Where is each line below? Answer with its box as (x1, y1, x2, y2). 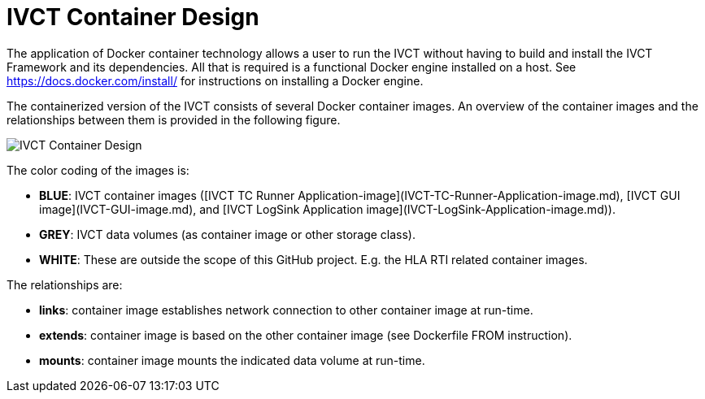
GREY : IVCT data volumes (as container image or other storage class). (39, 227, 416, 241)
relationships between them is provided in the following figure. (7, 112, 341, 127)
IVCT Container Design (7, 3, 259, 31)
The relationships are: (7, 277, 123, 292)
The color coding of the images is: (7, 163, 189, 177)
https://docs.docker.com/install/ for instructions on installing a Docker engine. (7, 73, 424, 88)
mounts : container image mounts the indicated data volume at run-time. (39, 353, 425, 367)
